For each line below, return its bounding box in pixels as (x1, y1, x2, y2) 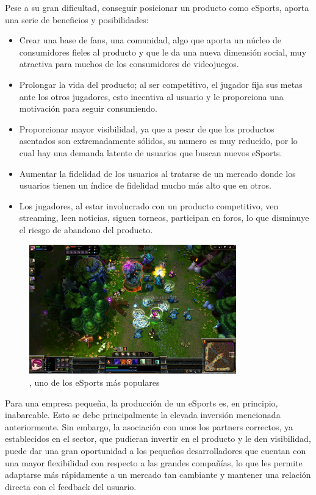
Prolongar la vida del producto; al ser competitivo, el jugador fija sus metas (19, 78, 303, 90)
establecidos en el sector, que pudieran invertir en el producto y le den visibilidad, (5, 432, 311, 445)
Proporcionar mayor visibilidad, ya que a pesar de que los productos (19, 122, 275, 135)
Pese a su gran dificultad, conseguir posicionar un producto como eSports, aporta (5, 1, 309, 13)
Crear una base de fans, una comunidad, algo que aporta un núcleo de (19, 34, 282, 46)
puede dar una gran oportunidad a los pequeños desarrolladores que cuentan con (5, 444, 306, 457)
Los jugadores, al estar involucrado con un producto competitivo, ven (19, 199, 279, 212)
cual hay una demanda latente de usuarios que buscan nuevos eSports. (19, 146, 282, 159)
